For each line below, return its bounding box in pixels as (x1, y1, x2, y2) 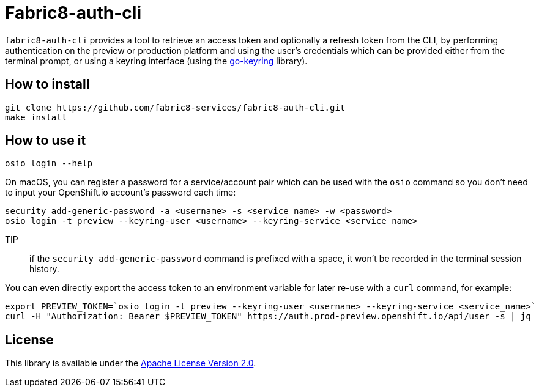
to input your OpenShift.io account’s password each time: (5, 187, 236, 198)
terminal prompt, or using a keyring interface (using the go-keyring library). (5, 55, 308, 66)
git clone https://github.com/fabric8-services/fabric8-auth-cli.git (5, 102, 346, 113)
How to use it (5, 133, 86, 149)
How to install (5, 76, 90, 92)
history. (29, 264, 59, 275)
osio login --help (5, 158, 93, 169)
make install (5, 112, 67, 122)
